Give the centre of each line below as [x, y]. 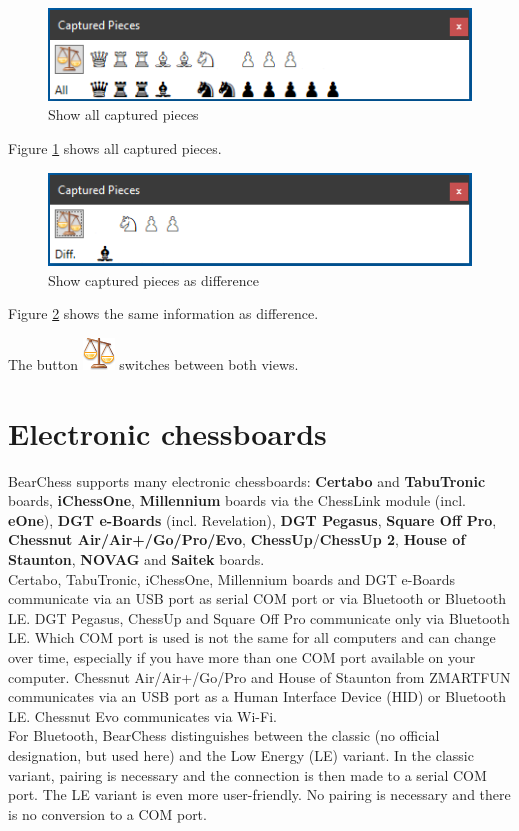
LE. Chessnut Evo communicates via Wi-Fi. [142, 715]
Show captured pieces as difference [153, 279]
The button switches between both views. [153, 363]
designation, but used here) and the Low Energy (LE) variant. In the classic [241, 754]
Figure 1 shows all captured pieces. [115, 147]
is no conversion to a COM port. [107, 813]
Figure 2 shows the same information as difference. [163, 313]
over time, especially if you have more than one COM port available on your [242, 657]
